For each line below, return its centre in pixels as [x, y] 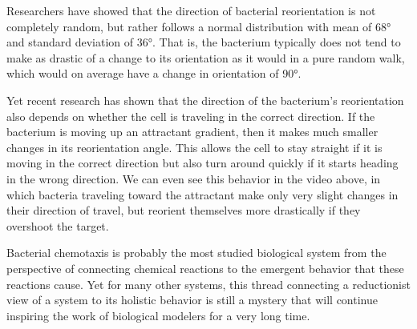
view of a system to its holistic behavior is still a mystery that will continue [192, 300]
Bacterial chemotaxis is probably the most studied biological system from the [196, 253]
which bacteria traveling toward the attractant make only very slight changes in [202, 194]
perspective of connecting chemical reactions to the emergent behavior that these [205, 268]
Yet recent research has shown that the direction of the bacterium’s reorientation [205, 100]
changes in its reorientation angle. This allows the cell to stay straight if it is [194, 147]
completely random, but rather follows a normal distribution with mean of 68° [199, 26]
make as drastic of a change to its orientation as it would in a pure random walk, [206, 57]
